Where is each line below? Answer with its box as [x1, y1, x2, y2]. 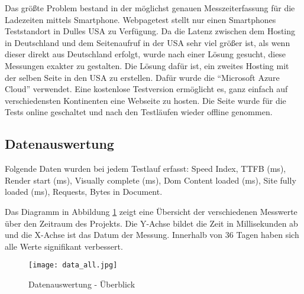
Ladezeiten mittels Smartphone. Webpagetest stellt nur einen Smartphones [5, 13, 276, 25]
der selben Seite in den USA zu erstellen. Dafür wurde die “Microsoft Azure [5, 71, 280, 83]
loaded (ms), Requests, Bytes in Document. [5, 185, 163, 198]
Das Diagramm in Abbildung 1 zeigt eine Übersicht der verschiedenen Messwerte [5, 205, 297, 217]
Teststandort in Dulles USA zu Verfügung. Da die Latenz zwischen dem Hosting [5, 25, 296, 37]
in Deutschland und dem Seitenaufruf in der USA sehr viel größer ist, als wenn [5, 36, 290, 48]
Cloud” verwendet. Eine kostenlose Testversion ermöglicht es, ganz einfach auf [5, 83, 288, 95]
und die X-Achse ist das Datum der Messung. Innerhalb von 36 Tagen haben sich [5, 228, 299, 241]
